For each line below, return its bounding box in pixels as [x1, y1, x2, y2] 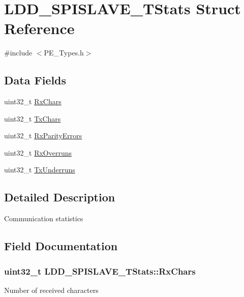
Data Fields [4, 72, 67, 88]
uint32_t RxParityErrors [4, 130, 82, 141]
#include [4, 47, 33, 58]
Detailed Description [4, 189, 115, 205]
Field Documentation [4, 238, 118, 254]
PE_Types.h [44, 47, 84, 58]
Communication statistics [4, 213, 83, 224]
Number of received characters [4, 284, 99, 295]
